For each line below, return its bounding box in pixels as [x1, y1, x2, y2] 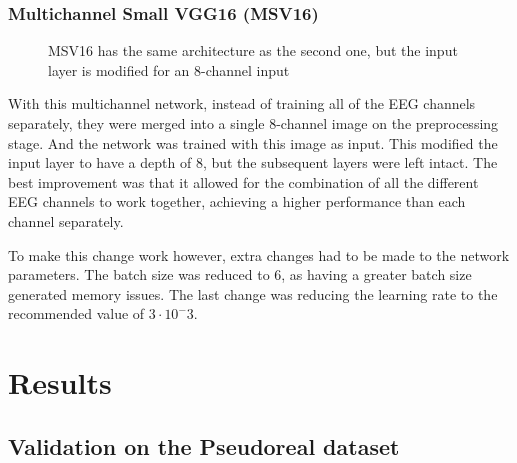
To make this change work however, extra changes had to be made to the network [8, 244, 510, 265]
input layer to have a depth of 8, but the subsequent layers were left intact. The [8, 152, 498, 173]
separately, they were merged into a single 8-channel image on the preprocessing [8, 113, 499, 133]
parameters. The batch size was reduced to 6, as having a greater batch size [8, 264, 472, 285]
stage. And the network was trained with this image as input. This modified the [8, 132, 498, 153]
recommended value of [8, 303, 145, 324]
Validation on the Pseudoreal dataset [8, 430, 400, 461]
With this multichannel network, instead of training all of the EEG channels [8, 93, 476, 114]
